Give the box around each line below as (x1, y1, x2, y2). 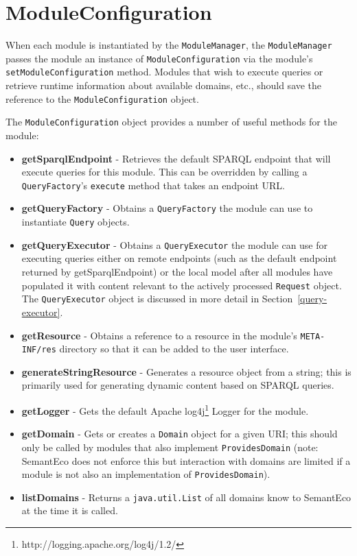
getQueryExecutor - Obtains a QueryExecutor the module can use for (21, 237, 328, 252)
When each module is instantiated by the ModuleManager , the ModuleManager (5, 38, 332, 52)
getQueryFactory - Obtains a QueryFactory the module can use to (21, 201, 313, 215)
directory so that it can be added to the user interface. (59, 341, 289, 356)
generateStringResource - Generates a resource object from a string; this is (21, 364, 352, 378)
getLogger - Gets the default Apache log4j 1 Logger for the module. (21, 402, 309, 418)
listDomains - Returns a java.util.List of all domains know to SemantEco (21, 489, 352, 504)
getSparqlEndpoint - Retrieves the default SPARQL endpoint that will (21, 151, 331, 165)
